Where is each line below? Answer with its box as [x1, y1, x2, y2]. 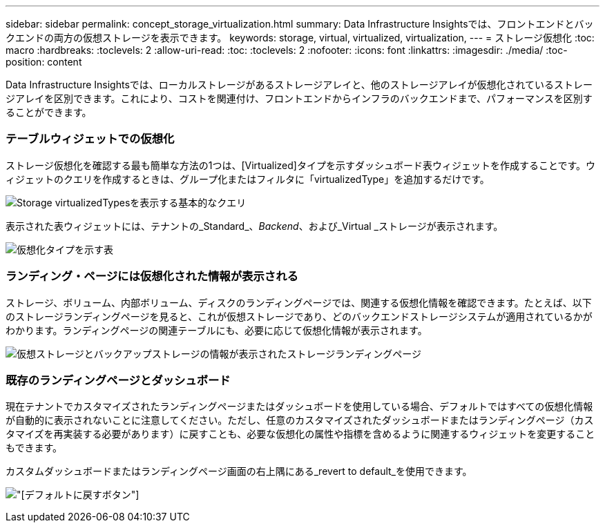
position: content [6, 56, 82, 68]
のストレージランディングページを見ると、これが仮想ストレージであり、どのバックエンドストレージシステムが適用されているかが [6, 310, 593, 322]
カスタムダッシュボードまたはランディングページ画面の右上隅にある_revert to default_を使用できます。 [6, 465, 472, 478]
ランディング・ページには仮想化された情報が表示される [6, 269, 298, 284]
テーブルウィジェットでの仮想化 [6, 132, 175, 146]
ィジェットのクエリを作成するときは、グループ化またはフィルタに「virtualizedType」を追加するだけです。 [6, 173, 490, 185]
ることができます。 [6, 106, 92, 118]
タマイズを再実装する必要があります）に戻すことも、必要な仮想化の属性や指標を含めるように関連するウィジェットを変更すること [6, 428, 595, 440]
